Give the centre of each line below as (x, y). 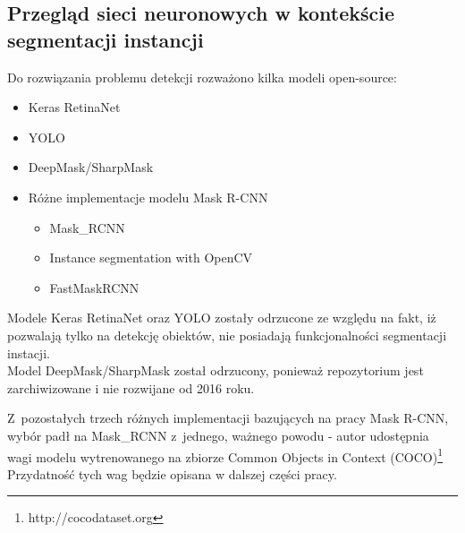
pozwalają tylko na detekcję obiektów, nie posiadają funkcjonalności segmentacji (227, 335)
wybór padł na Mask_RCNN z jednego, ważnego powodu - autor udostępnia (218, 435)
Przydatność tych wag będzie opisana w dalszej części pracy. (172, 473)
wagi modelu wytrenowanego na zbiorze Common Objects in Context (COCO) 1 (225, 455)
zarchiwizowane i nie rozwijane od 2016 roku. (131, 387)
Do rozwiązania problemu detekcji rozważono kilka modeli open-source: (202, 77)
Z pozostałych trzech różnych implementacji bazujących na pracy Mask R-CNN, (228, 418)
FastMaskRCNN (94, 287)
